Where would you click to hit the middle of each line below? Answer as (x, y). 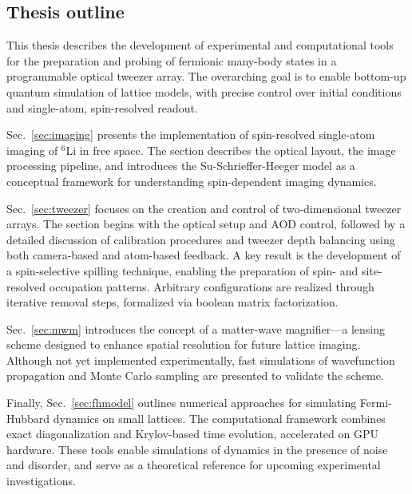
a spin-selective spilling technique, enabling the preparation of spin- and (182, 270)
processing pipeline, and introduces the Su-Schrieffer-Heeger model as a (181, 166)
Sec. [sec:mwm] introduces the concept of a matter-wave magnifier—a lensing (196, 328)
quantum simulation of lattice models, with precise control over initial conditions (204, 91)
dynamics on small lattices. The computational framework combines (219, 418)
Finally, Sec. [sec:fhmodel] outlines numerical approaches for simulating (182, 403)
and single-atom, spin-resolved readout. (102, 107)
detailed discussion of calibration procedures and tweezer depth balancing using (201, 239)
